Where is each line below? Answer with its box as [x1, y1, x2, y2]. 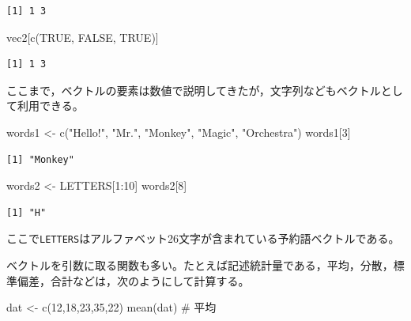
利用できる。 [17, 97, 84, 114]
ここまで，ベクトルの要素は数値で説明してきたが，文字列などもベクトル [6, 81, 381, 98]
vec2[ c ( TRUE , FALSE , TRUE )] [6, 28, 159, 45]
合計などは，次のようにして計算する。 [50, 272, 250, 289]
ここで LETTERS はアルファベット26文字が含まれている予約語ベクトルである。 [6, 230, 400, 247]
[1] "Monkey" [6, 153, 74, 165]
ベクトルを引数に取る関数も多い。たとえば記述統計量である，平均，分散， [6, 257, 394, 273]
